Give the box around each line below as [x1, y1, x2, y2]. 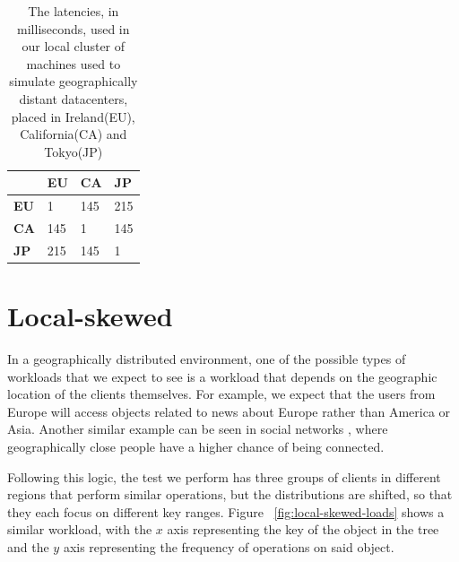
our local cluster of [22, 37, 126, 56]
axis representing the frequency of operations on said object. [63, 538, 394, 557]
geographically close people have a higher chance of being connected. [7, 437, 385, 456]
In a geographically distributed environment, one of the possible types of [7, 350, 406, 368]
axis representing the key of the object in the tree [167, 520, 439, 539]
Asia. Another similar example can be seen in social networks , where [7, 419, 388, 438]
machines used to [26, 54, 121, 73]
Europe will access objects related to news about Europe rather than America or [7, 402, 451, 420]
